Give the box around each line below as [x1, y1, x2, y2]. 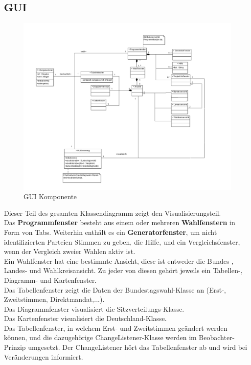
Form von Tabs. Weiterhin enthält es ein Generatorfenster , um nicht [4, 227, 217, 237]
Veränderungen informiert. [4, 351, 83, 362]
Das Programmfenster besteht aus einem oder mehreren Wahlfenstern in [4, 217, 235, 228]
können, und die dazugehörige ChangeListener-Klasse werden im [4, 332, 197, 342]
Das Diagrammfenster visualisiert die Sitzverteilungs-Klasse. [4, 303, 184, 314]
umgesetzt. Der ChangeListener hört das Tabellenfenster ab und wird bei [28, 342, 247, 352]
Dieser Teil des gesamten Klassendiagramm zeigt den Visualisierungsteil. [4, 207, 221, 218]
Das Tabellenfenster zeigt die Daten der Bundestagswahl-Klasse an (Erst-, [4, 284, 226, 295]
